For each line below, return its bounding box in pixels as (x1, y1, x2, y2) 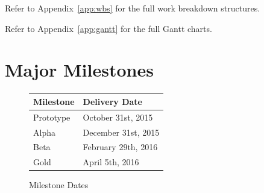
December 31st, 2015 (83, 125, 160, 138)
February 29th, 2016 (83, 141, 158, 153)
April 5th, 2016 (83, 156, 139, 168)
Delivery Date (83, 95, 142, 107)
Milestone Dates (29, 179, 89, 191)
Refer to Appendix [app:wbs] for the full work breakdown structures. (5, 2, 260, 14)
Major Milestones (5, 57, 154, 82)
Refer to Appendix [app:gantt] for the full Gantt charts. (5, 22, 212, 34)
